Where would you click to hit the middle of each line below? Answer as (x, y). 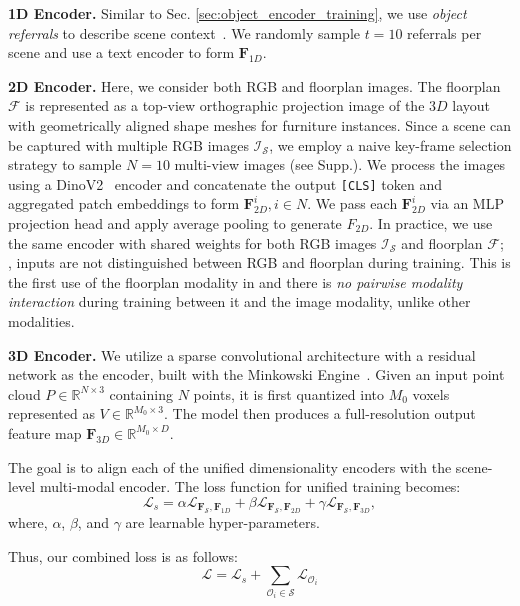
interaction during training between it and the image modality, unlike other (239, 301)
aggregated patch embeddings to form (124, 203)
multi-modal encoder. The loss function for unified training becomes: (250, 486)
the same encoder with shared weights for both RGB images (192, 242)
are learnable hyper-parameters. (222, 522)
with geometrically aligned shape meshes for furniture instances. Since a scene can (260, 124)
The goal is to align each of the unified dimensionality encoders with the (230, 466)
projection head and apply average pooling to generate (175, 223)
